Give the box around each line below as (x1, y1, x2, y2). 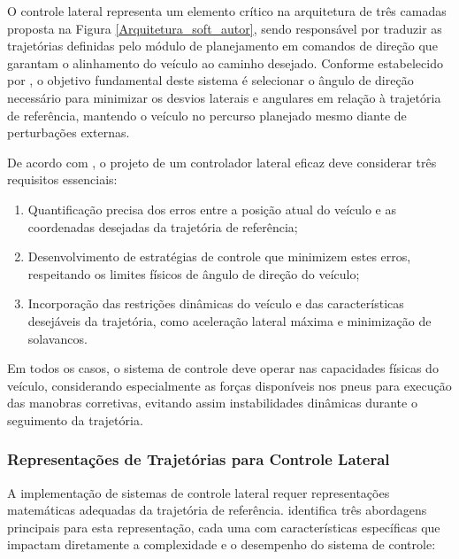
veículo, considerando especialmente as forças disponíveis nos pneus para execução (7, 376, 452, 394)
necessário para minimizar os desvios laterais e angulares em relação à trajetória (7, 88, 441, 106)
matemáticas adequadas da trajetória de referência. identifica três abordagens (7, 501, 427, 519)
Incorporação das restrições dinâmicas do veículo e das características (27, 294, 404, 313)
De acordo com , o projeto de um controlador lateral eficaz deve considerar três (7, 152, 437, 171)
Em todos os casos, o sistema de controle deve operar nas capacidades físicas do (7, 359, 439, 377)
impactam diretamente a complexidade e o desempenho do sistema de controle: (7, 535, 436, 554)
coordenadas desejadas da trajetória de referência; (27, 217, 298, 236)
